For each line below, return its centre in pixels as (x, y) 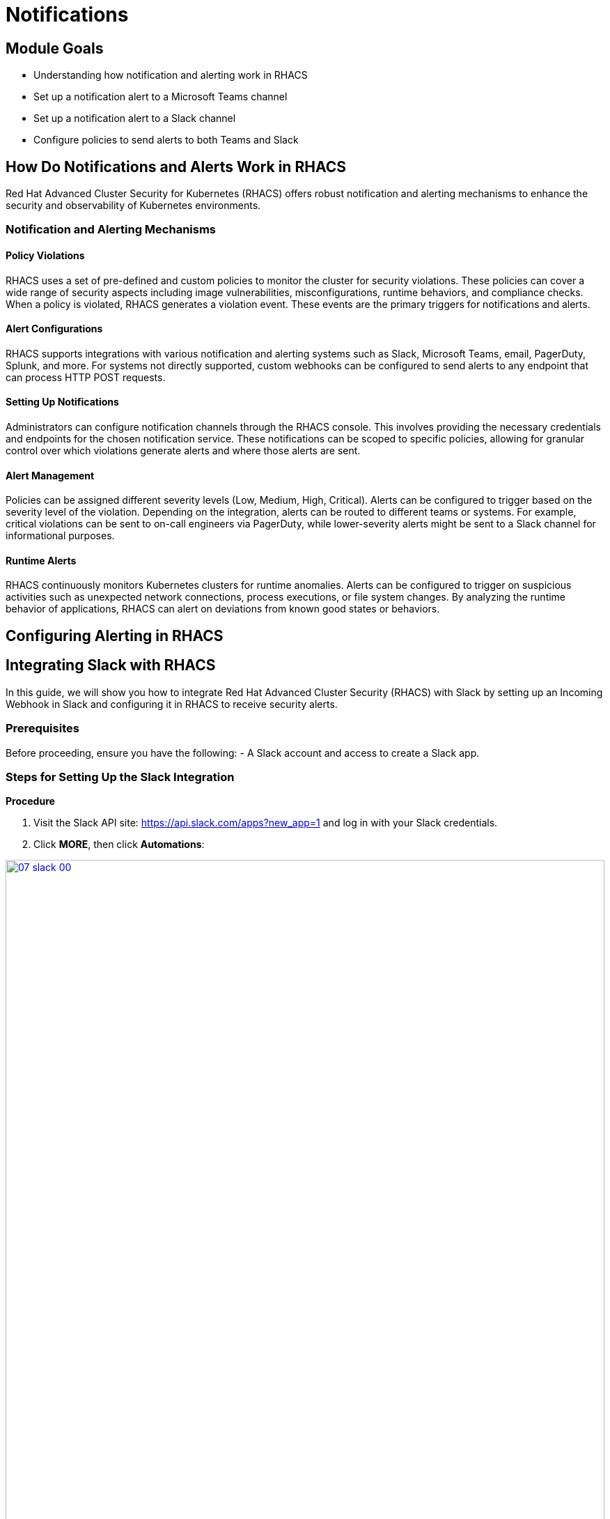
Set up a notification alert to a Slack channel (135, 118)
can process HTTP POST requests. (86, 377)
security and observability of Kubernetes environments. (133, 206)
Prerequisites (42, 728)
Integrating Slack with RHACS (111, 665)
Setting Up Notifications (62, 402)
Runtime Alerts (41, 560)
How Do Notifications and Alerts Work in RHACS (176, 167)
